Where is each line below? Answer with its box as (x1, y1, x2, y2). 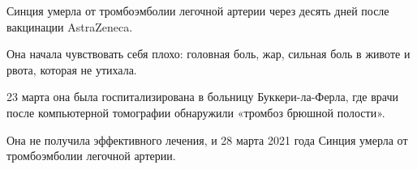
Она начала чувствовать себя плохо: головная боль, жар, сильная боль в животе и (6, 45, 411, 62)
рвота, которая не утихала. (6, 61, 137, 78)
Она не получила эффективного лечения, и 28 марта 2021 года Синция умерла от (6, 131, 408, 148)
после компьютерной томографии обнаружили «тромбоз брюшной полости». (6, 104, 385, 120)
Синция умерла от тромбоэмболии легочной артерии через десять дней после (6, 2, 389, 19)
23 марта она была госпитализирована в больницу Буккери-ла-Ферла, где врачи (6, 88, 399, 105)
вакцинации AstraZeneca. (6, 18, 133, 35)
